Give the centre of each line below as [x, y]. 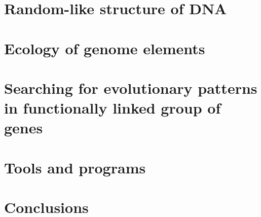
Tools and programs [75, 167]
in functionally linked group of [113, 108]
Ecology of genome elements [105, 48]
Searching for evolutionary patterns [131, 87]
